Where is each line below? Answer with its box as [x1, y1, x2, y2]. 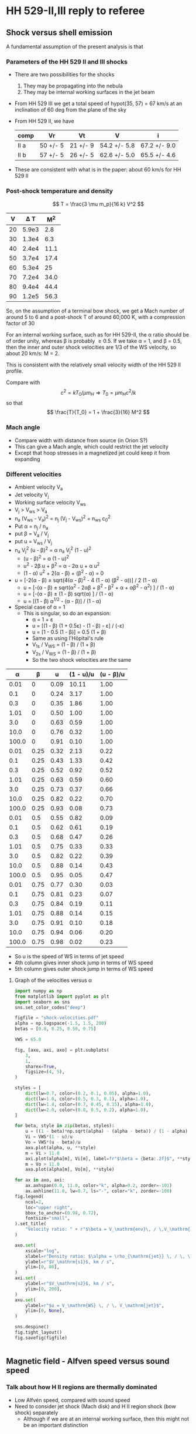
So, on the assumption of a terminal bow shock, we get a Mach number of [6, 307, 185, 314]
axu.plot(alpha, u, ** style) [25, 1144, 97, 1150]
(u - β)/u [99, 670, 125, 678]
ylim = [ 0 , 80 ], [25, 1264, 60, 1270]
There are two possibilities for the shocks [14, 71, 115, 78]
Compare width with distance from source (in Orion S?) [14, 436, 148, 444]
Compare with [6, 379, 40, 386]
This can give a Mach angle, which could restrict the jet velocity [14, 443, 169, 450]
